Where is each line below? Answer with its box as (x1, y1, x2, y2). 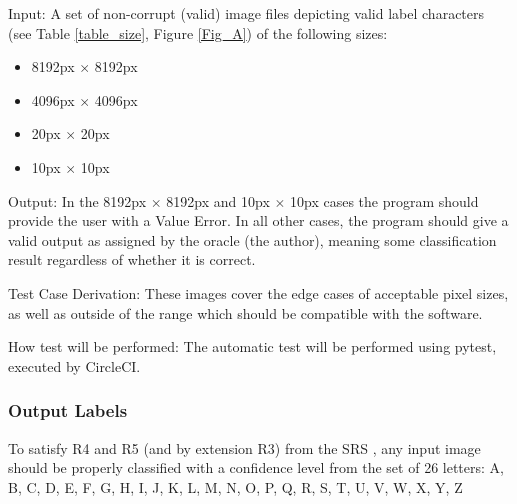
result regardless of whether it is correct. (8, 249, 256, 270)
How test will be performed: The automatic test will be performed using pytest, (8, 336, 497, 357)
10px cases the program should (290, 190, 479, 211)
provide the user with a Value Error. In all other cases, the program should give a (8, 210, 509, 231)
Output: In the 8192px (8, 190, 147, 211)
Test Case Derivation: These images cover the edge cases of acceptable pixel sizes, (8, 282, 509, 303)
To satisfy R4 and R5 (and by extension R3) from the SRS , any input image (8, 437, 481, 458)
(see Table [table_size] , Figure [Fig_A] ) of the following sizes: (8, 22, 388, 43)
